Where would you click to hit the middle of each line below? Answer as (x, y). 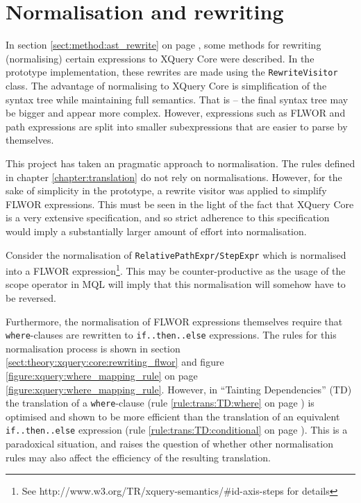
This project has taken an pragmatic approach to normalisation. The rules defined (180, 163)
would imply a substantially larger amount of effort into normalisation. (156, 231)
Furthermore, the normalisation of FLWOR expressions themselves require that (174, 321)
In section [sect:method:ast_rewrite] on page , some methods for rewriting (163, 45)
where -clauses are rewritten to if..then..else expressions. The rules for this (171, 335)
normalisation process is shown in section (93, 348)
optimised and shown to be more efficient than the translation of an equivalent (173, 416)
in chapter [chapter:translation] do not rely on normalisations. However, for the (174, 177)
